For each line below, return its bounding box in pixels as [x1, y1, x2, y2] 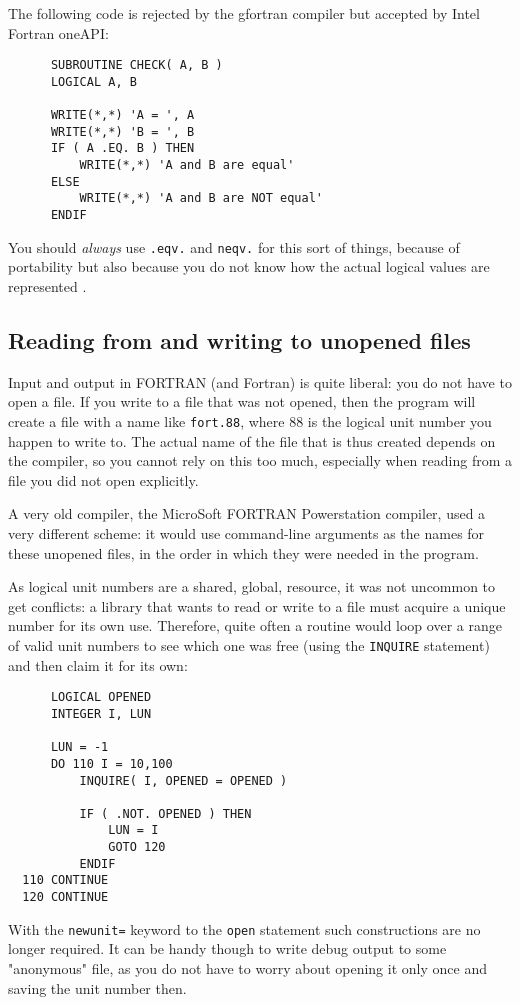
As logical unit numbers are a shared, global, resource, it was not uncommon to [8, 576, 496, 597]
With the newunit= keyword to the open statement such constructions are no [8, 918, 481, 939]
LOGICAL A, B [50, 74, 137, 89]
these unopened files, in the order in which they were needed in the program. [8, 542, 479, 563]
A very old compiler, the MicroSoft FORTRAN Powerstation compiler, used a [8, 503, 486, 524]
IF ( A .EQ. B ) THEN [50, 141, 195, 156]
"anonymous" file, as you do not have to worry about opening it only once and [8, 958, 487, 979]
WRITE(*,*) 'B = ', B [50, 124, 195, 139]
